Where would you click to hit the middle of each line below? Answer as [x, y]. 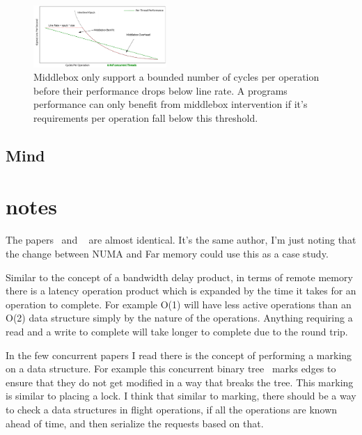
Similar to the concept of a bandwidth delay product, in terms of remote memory [179, 277]
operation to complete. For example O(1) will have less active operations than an [179, 304]
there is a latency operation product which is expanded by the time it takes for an [181, 291]
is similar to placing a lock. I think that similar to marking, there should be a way [181, 396]
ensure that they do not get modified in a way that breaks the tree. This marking [180, 382]
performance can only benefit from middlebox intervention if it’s [171, 104]
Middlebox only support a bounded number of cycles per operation [176, 77]
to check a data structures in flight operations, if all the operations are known [172, 409]
